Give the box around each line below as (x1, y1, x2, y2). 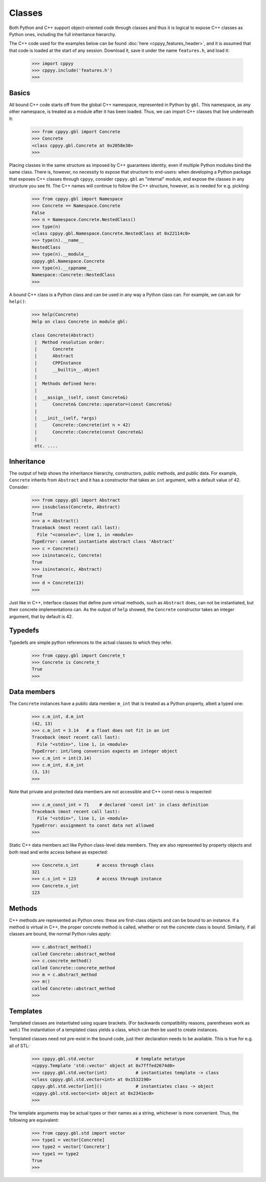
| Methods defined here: (34, 381, 97, 387)
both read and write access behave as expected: (9, 849, 108, 855)
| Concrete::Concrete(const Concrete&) (34, 429, 144, 435)
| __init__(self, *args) (34, 415, 97, 421)
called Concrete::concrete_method (32, 965, 115, 970)
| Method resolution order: (34, 339, 105, 345)
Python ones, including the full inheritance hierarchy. (9, 31, 117, 37)
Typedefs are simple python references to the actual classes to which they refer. (9, 639, 172, 645)
